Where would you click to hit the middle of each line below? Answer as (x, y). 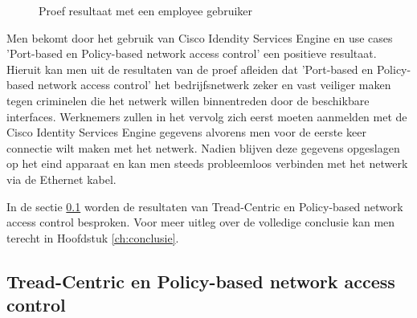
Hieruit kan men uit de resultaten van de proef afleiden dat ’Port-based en (190, 69)
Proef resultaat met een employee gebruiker (146, 10)
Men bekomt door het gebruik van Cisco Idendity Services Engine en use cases (200, 37)
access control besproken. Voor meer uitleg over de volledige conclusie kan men (201, 222)
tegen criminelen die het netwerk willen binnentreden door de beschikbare (188, 100)
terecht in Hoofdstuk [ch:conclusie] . (93, 237)
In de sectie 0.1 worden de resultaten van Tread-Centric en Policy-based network (205, 206)
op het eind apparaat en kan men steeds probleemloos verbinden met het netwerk (207, 163)
